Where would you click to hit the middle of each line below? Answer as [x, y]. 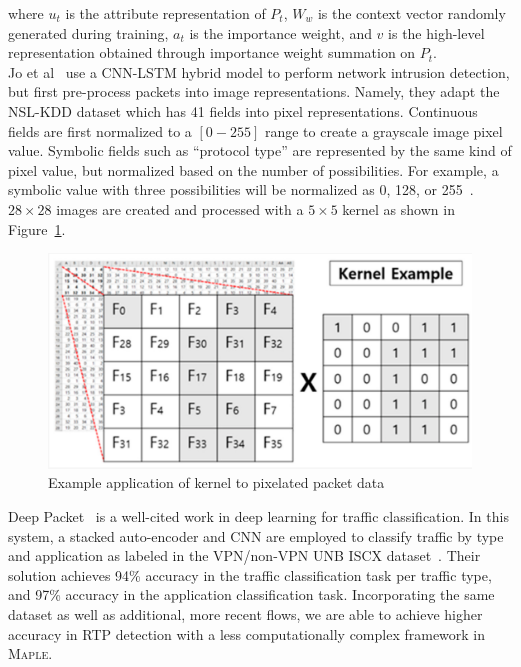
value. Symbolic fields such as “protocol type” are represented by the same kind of [260, 150]
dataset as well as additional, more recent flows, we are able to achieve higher [245, 614]
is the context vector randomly [411, 13]
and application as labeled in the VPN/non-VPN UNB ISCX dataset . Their [244, 555]
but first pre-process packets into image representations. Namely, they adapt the [254, 91]
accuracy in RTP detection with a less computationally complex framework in [247, 633]
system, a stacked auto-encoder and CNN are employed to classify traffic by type [256, 535]
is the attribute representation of [165, 13]
